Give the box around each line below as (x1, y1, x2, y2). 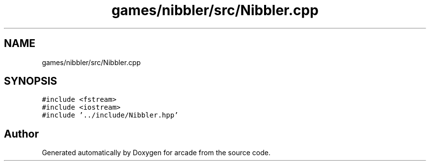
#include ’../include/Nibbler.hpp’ (42, 111, 179, 119)
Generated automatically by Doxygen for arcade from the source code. (42, 148, 270, 157)
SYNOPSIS (4, 75, 57, 88)
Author (4, 127, 39, 140)
